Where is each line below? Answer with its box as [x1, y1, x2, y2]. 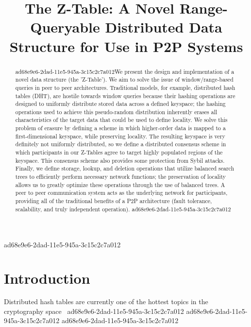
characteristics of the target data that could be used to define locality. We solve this [15, 116, 228, 124]
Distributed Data [105, 17, 222, 37]
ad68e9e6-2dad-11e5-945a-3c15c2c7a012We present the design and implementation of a [15, 67, 234, 75]
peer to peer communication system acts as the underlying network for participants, [15, 189, 228, 197]
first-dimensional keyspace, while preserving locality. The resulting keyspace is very [15, 132, 225, 140]
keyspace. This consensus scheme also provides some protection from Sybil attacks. [15, 156, 225, 164]
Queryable [30, 17, 100, 37]
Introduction [4, 268, 90, 288]
